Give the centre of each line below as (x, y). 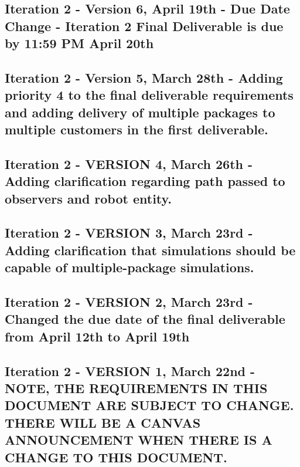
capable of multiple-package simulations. (129, 267)
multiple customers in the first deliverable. (137, 129)
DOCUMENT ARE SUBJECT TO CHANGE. (149, 405)
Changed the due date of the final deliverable (145, 319)
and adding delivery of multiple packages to (140, 112)
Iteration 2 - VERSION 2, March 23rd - (129, 302)
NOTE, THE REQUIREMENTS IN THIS (136, 388)
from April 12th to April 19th (97, 336)
